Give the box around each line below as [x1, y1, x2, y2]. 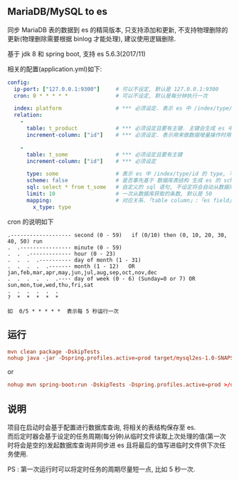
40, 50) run [7, 238, 43, 245]
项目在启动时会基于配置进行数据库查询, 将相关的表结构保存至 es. [7, 423, 196, 432]
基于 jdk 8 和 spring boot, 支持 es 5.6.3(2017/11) [7, 49, 146, 58]
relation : [14, 112, 43, 119]
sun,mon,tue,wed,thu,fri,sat [7, 281, 94, 288]
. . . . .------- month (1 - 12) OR [7, 263, 135, 270]
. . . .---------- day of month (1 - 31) [7, 256, 142, 264]
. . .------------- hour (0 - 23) [7, 250, 116, 257]
